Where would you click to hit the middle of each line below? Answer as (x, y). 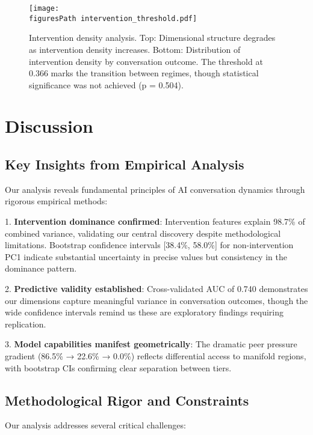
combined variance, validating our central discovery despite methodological (143, 233)
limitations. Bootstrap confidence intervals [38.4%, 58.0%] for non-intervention (149, 245)
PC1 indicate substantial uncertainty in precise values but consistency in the (146, 256)
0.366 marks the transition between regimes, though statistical (144, 73)
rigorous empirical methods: (56, 201)
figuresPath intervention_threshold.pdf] (113, 18)
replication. (26, 324)
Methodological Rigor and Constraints (127, 400)
